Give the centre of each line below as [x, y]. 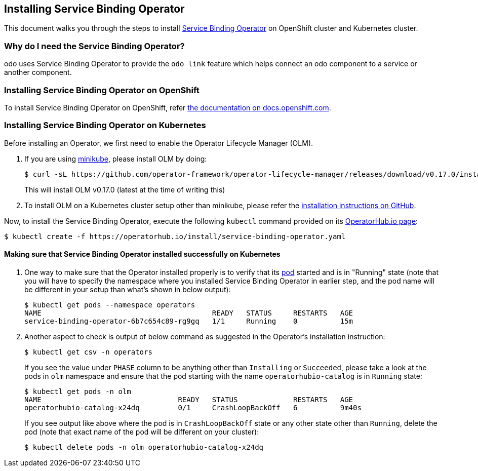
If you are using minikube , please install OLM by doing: [116, 159]
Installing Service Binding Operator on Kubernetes [105, 125]
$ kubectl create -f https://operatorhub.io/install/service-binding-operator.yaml [175, 236]
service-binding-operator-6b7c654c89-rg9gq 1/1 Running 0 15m [189, 321]
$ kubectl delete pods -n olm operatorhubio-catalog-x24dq [144, 447]
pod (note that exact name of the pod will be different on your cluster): [142, 431]
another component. [38, 72]
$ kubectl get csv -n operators [88, 352]
